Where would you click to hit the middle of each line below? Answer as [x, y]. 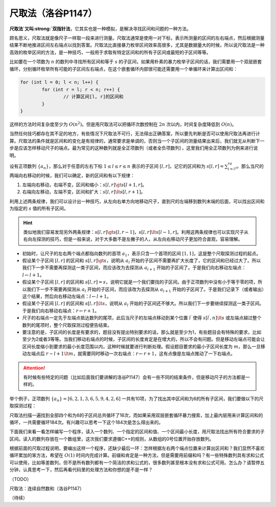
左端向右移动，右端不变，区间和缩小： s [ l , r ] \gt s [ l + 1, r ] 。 [85, 185]
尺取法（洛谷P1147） [53, 13]
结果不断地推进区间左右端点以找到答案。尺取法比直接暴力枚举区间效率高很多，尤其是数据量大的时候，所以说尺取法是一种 [137, 45]
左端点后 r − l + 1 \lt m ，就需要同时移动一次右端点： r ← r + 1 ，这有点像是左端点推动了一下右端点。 [131, 354]
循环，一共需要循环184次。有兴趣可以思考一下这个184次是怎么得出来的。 [86, 422]
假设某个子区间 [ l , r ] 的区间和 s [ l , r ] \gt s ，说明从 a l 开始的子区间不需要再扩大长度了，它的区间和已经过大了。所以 [142, 261]
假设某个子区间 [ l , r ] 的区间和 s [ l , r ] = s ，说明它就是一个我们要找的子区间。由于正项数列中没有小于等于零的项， [140, 282]
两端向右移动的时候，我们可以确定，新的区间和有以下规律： [72, 175]
